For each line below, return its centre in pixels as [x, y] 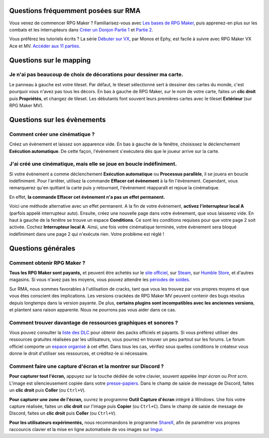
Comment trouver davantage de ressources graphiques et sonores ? [94, 322]
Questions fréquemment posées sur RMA [75, 11]
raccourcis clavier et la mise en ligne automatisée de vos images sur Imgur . [86, 430]
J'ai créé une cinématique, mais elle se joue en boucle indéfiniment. [93, 164]
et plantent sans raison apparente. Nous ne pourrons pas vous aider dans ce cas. [93, 309]
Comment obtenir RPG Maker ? [47, 263]
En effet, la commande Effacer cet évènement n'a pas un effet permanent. [87, 197]
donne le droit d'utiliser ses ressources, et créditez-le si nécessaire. [79, 353]
